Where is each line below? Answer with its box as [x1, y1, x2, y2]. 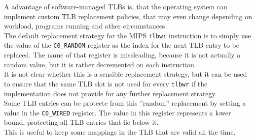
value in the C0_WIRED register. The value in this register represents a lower [4, 107, 231, 117]
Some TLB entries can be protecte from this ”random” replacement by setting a [4, 98, 246, 108]
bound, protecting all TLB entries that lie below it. [4, 117, 159, 127]
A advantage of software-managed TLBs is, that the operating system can [4, 1, 227, 11]
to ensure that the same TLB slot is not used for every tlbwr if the [4, 78, 208, 88]
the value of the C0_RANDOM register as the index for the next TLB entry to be [4, 40, 239, 50]
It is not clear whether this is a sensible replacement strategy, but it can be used [4, 69, 247, 79]
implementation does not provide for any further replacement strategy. [4, 88, 217, 98]
